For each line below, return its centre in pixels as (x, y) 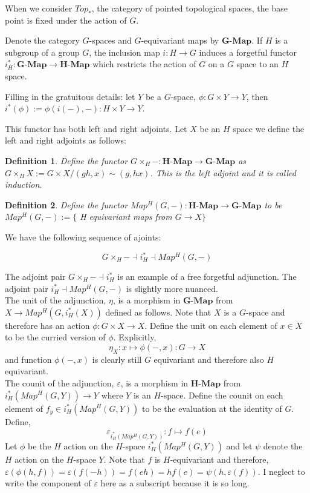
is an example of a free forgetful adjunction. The (207, 276)
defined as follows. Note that (158, 312)
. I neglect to (281, 471)
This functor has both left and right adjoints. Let (96, 128)
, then (257, 96)
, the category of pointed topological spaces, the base (189, 8)
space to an (257, 64)
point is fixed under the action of (66, 20)
